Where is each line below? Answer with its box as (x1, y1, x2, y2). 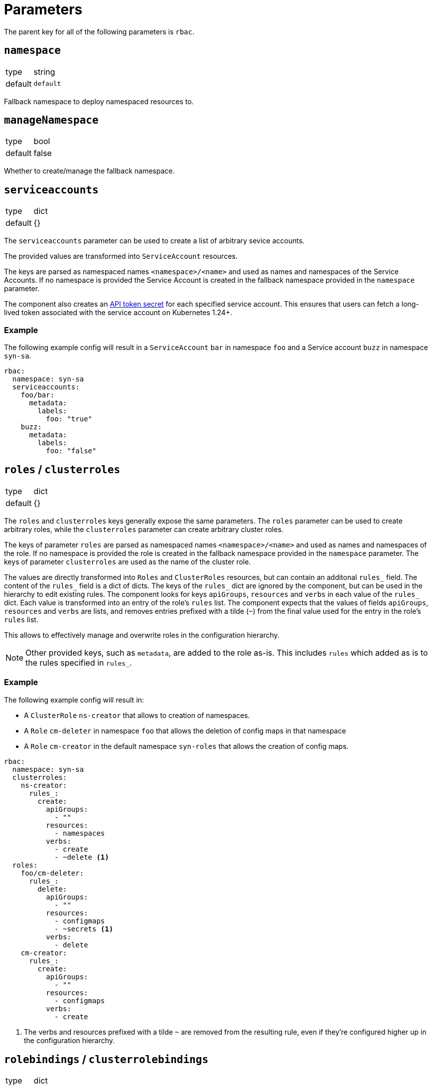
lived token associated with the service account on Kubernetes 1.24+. (4, 308, 233, 317)
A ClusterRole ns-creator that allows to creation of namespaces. (24, 711, 250, 720)
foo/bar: (20, 391, 55, 399)
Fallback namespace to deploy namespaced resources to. (4, 97, 194, 106)
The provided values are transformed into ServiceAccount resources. (4, 252, 238, 261)
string (33, 66, 55, 77)
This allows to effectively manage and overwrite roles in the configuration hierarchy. (4, 630, 280, 639)
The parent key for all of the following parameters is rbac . (4, 27, 195, 36)
